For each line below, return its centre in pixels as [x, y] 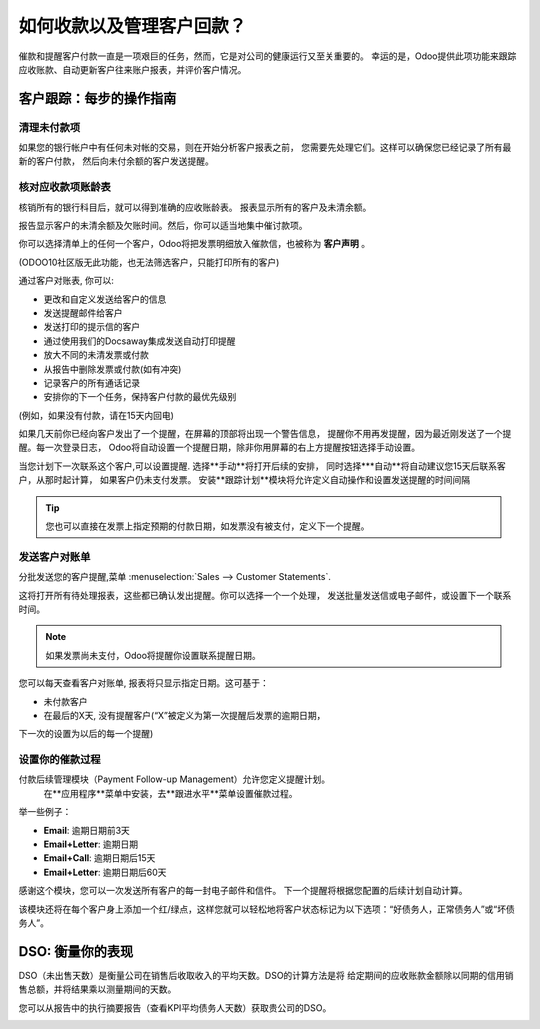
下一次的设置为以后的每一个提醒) [86, 734]
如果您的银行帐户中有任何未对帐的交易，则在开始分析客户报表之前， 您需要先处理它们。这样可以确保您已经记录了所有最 [265, 147]
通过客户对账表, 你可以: [66, 281]
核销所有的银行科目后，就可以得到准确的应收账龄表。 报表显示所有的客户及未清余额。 [195, 207]
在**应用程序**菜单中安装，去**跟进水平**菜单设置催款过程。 [171, 793]
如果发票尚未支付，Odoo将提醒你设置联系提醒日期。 [153, 655]
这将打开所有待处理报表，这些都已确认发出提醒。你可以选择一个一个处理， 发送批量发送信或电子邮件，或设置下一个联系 [265, 595]
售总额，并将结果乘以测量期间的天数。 [97, 989]
